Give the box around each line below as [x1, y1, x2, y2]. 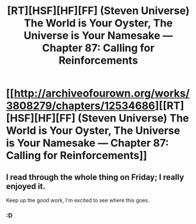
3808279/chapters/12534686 [6, 99, 156, 112]
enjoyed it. [6, 181, 46, 191]
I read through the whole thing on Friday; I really [6, 172, 184, 182]
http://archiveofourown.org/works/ [13, 87, 190, 100]
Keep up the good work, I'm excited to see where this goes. [6, 197, 150, 204]
